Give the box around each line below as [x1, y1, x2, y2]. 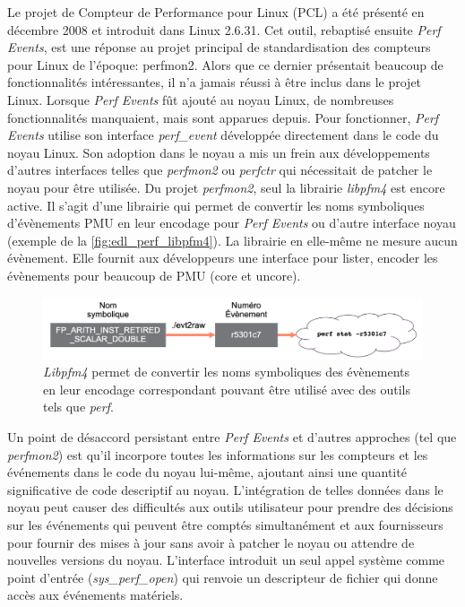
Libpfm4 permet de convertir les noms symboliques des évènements [43, 362, 410, 381]
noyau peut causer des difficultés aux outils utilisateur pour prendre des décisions [7, 498, 453, 516]
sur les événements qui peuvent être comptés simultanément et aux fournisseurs [7, 515, 443, 533]
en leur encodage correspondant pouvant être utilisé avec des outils [43, 379, 410, 398]
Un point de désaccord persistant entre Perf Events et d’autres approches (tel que [7, 428, 457, 447]
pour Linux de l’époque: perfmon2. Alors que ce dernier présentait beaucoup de [7, 55, 443, 74]
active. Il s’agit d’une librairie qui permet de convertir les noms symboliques [7, 195, 425, 214]
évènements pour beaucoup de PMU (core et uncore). [7, 265, 301, 284]
